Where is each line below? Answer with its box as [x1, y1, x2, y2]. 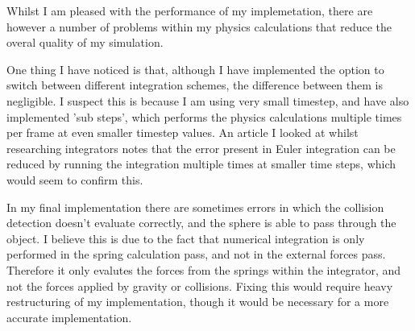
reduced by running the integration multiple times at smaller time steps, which [6, 155, 396, 172]
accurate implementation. [6, 308, 132, 325]
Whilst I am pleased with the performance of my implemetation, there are [6, 2, 373, 19]
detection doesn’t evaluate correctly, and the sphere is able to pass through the [6, 214, 396, 231]
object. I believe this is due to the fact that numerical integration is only [6, 230, 365, 246]
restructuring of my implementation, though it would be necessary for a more [6, 293, 389, 310]
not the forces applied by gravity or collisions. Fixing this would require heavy [6, 277, 393, 294]
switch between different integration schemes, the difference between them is [6, 77, 383, 93]
